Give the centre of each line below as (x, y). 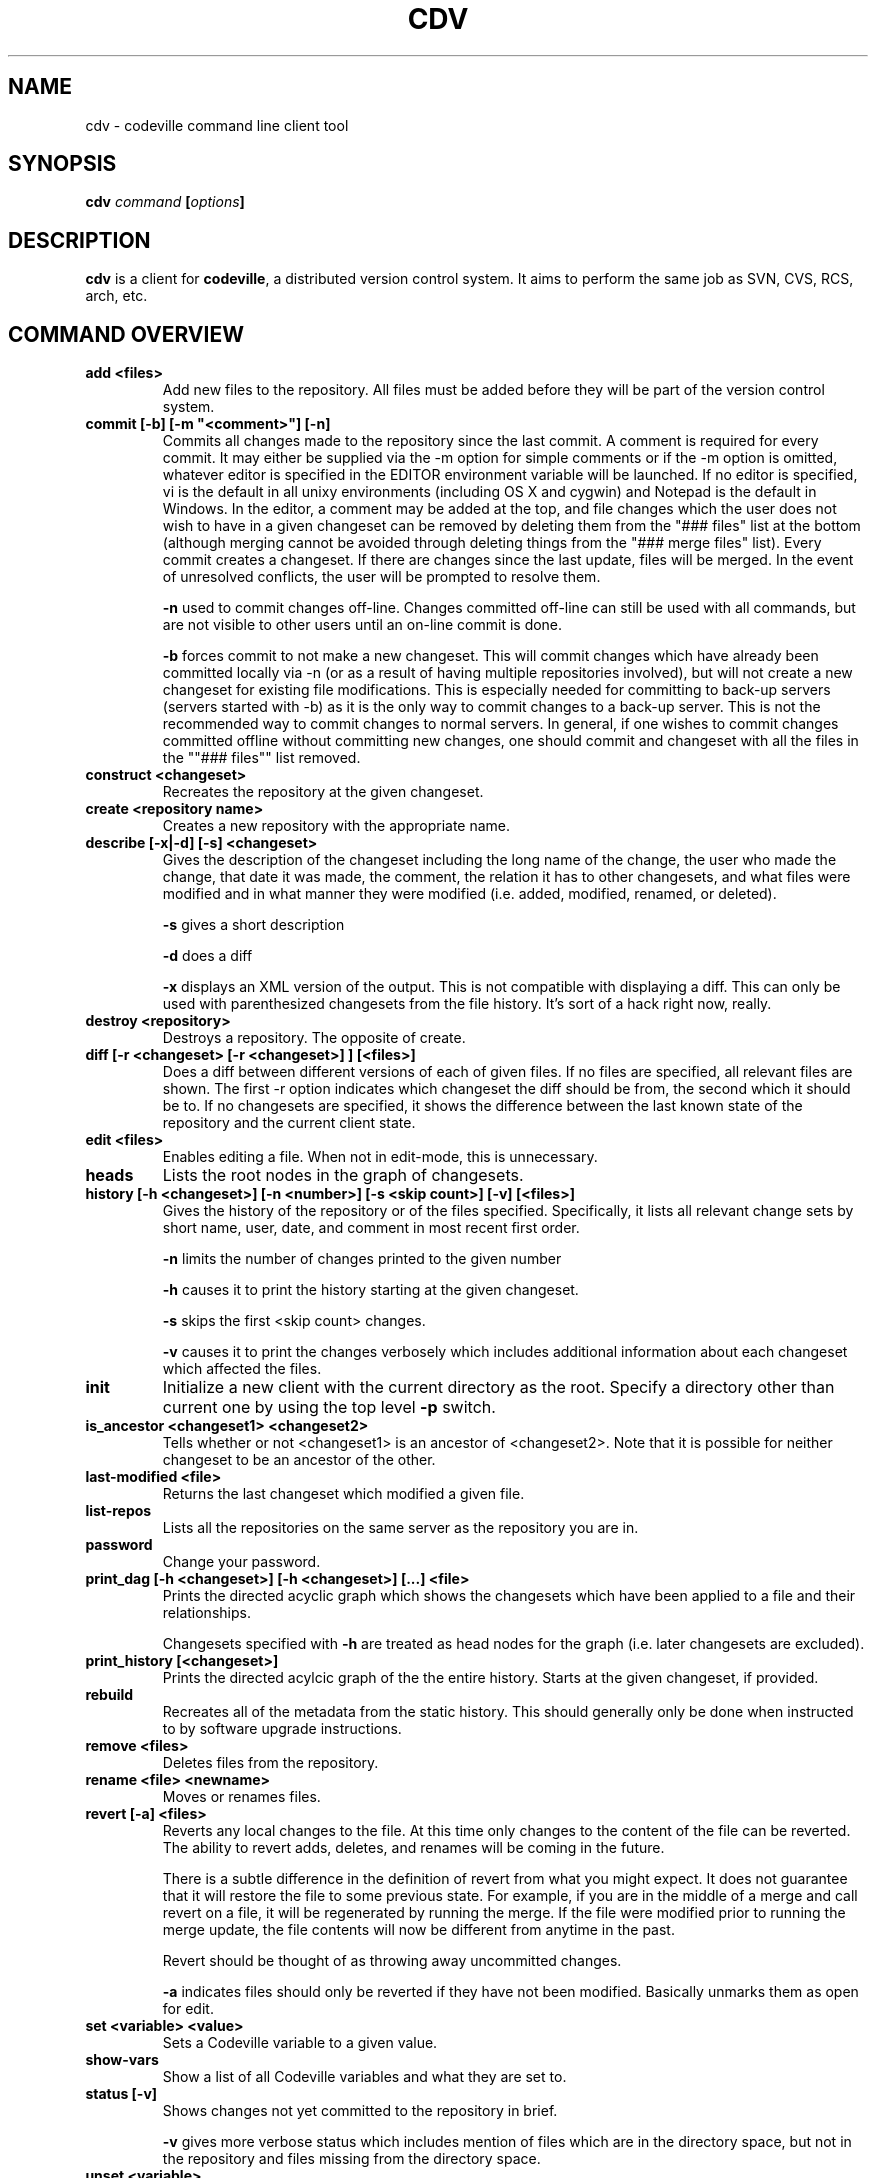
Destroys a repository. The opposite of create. (314, 1038)
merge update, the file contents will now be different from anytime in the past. (418, 1930)
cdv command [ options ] (165, 202)
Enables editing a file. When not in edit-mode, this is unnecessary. (380, 1157)
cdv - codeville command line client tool (217, 125)
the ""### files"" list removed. (261, 758)
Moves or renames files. (241, 1797)
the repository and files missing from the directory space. (351, 2159)
